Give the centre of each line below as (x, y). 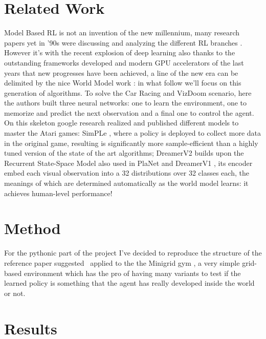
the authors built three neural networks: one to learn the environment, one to (126, 103)
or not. (15, 293)
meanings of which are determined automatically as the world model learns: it (126, 183)
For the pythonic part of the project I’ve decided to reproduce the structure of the (133, 253)
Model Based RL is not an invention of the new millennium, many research (122, 33)
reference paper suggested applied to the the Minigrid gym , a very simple (122, 262)
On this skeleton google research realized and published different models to (121, 123)
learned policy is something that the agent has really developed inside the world (129, 283)
